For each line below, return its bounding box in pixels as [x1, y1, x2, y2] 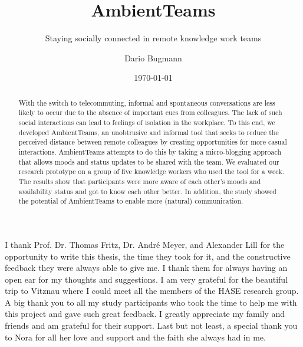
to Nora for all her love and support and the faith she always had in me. [5, 330, 266, 343]
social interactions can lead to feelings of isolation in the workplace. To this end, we [18, 117, 275, 127]
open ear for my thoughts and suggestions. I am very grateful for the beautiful [5, 273, 288, 285]
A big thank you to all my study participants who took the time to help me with [5, 296, 297, 308]
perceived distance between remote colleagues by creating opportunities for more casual [18, 137, 287, 147]
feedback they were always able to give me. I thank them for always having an [5, 261, 288, 274]
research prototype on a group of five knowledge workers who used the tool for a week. [18, 166, 285, 176]
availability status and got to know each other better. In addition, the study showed [18, 186, 276, 196]
